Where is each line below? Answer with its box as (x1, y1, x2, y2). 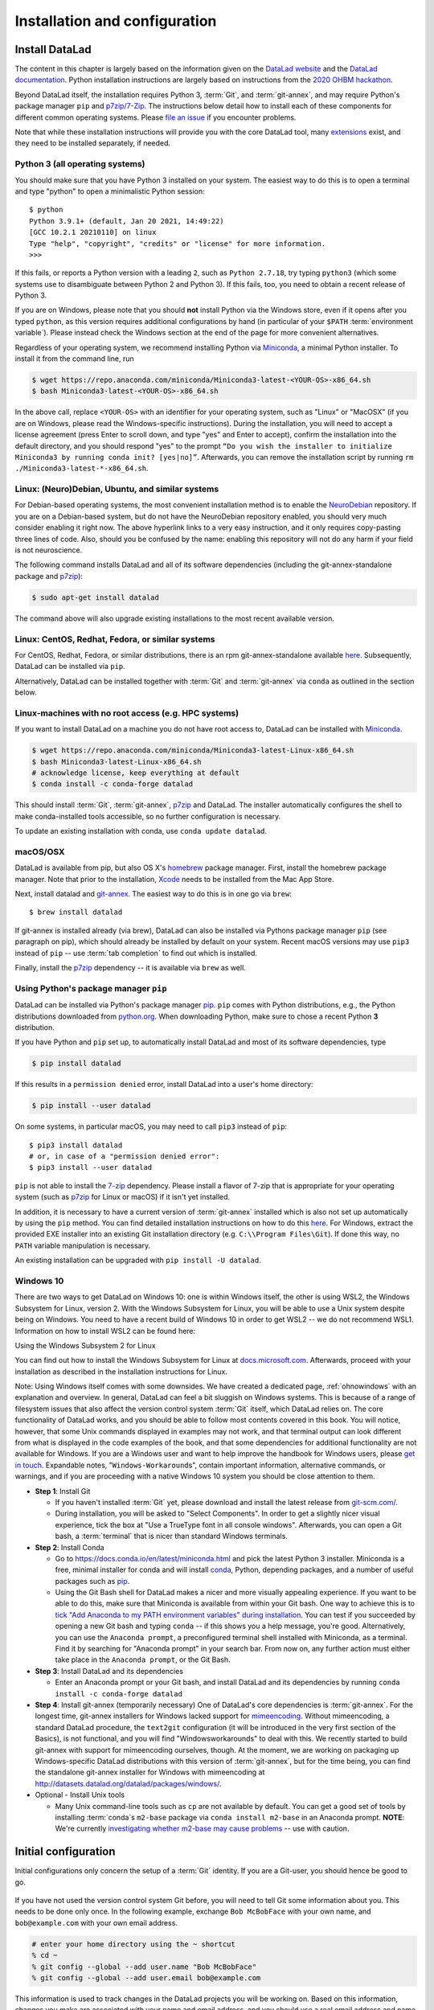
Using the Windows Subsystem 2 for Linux (14, 1340, 156, 1350)
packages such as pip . (55, 1576, 130, 1585)
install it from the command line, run (14, 354, 134, 363)
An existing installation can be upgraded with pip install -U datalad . (14, 1255, 261, 1265)
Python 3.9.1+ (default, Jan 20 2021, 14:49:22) (29, 216, 224, 225)
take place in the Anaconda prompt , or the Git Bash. (55, 1655, 231, 1664)
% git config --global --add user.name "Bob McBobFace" (31, 1962, 257, 1971)
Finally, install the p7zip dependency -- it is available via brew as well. (14, 963, 247, 973)
